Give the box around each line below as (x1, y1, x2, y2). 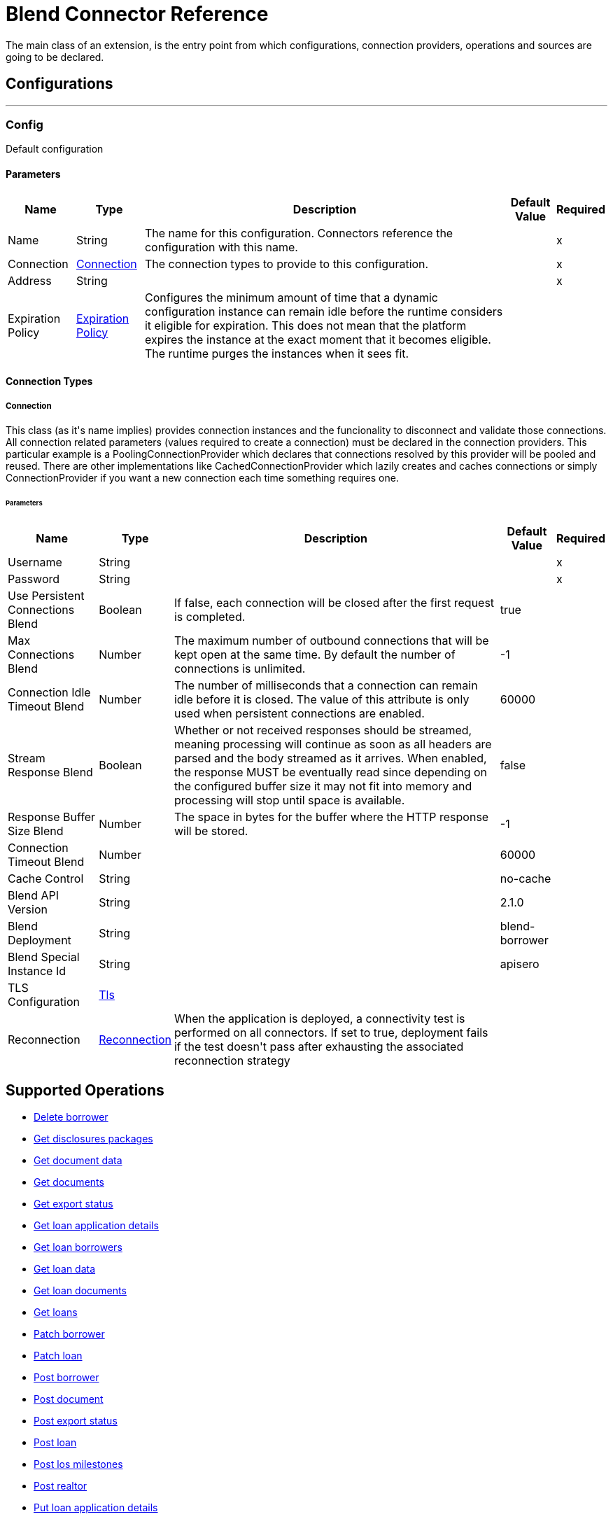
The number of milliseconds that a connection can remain (174, 678, 478, 692)
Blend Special (8, 949, 80, 964)
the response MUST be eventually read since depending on (174, 764, 488, 779)
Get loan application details (34, 1219, 159, 1232)
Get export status (34, 1198, 113, 1210)
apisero (500, 956, 540, 971)
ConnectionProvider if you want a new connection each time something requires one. (6, 471, 399, 484)
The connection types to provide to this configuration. (144, 256, 429, 271)
